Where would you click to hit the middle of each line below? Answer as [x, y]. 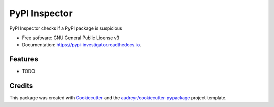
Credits [21, 86]
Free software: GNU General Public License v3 [71, 38]
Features [24, 59]
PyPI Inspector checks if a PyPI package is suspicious [66, 28]
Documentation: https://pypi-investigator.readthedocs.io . [82, 45]
